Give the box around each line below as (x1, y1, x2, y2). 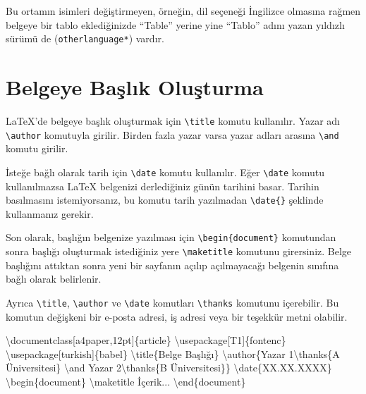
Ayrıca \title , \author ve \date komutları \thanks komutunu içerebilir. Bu (6, 295, 339, 309)
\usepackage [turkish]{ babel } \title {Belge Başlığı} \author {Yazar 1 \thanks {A (6, 346, 340, 361)
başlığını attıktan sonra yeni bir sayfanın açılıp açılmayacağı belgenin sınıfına (6, 257, 339, 272)
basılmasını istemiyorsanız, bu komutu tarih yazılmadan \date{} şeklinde (6, 192, 324, 207)
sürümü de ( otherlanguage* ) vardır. (6, 31, 164, 46)
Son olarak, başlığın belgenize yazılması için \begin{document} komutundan (6, 230, 336, 245)
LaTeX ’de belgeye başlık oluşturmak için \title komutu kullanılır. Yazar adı (6, 113, 340, 128)
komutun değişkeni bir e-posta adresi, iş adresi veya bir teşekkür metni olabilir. (6, 309, 348, 324)
